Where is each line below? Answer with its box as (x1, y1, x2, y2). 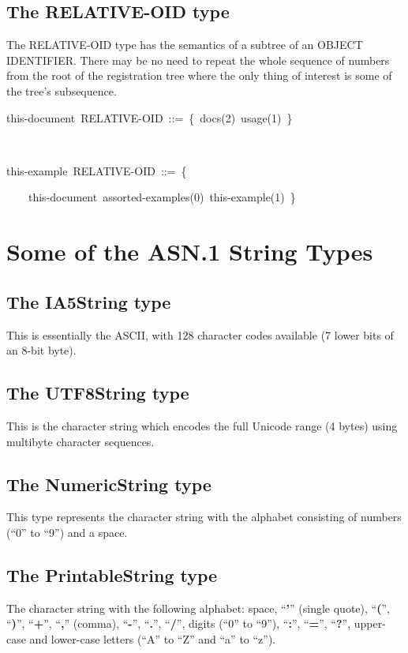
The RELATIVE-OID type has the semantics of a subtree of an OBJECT (6, 36, 363, 53)
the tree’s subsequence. (6, 82, 117, 99)
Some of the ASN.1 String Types (6, 235, 373, 268)
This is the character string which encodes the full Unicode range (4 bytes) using (6, 417, 398, 433)
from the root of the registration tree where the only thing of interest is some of (6, 67, 392, 84)
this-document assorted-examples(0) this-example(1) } (28, 189, 296, 205)
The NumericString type (6, 471, 211, 496)
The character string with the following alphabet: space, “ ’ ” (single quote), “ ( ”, (6, 599, 390, 616)
